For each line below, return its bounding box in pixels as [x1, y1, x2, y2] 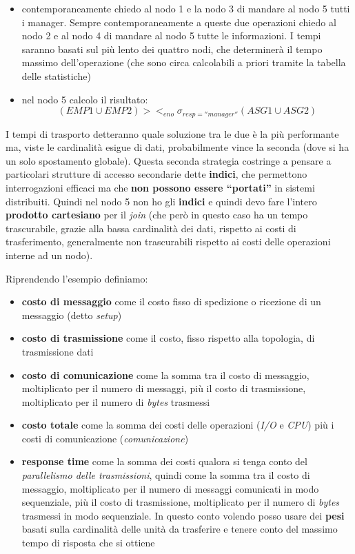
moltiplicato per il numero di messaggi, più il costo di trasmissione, [21, 381, 306, 396]
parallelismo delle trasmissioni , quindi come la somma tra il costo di [21, 468, 310, 482]
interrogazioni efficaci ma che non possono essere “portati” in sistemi [6, 180, 315, 194]
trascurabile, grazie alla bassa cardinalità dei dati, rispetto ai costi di [6, 220, 296, 235]
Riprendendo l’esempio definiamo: [6, 271, 148, 285]
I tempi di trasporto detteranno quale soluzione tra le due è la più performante [6, 126, 339, 141]
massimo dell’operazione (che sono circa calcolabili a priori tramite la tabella [21, 55, 346, 70]
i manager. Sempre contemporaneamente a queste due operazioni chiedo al [21, 14, 336, 29]
